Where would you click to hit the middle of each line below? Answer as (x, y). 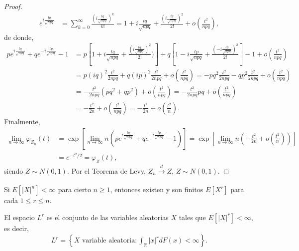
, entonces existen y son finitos (157, 189)
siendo (14, 170)
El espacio (19, 217)
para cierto (74, 189)
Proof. (13, 6)
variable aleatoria (108, 241)
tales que (192, 217)
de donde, (19, 37)
